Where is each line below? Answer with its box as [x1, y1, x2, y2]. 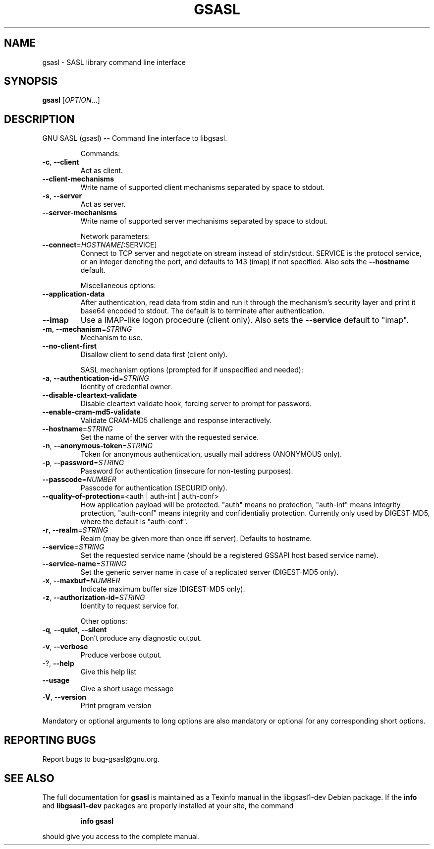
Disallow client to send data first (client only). [80, 350, 228, 359]
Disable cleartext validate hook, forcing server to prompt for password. [80, 399, 312, 408]
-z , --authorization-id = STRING [42, 593, 145, 602]
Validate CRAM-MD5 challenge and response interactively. [80, 416, 272, 425]
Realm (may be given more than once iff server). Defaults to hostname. [80, 534, 312, 543]
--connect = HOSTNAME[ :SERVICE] [42, 241, 157, 249]
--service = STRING [42, 543, 105, 551]
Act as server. [80, 200, 126, 209]
